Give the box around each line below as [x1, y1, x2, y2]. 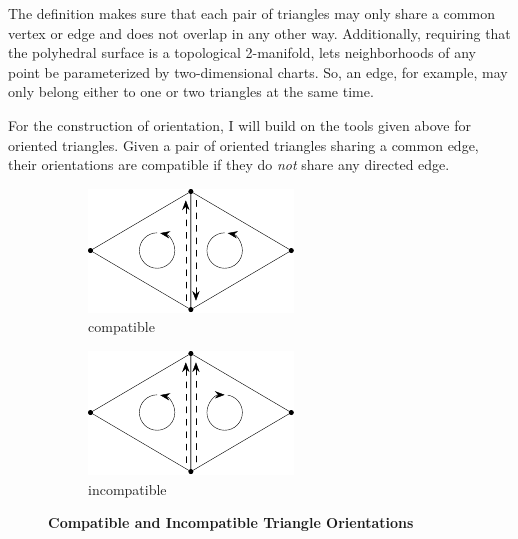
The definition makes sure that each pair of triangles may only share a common [8, 3, 495, 23]
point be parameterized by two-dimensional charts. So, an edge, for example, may [8, 61, 508, 82]
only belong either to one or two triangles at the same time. [8, 81, 374, 102]
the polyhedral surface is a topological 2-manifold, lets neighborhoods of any [8, 42, 476, 63]
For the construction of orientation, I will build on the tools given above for [8, 114, 471, 135]
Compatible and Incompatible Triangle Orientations [48, 512, 414, 533]
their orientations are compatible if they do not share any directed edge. [8, 154, 450, 175]
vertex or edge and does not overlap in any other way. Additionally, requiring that [8, 22, 511, 43]
